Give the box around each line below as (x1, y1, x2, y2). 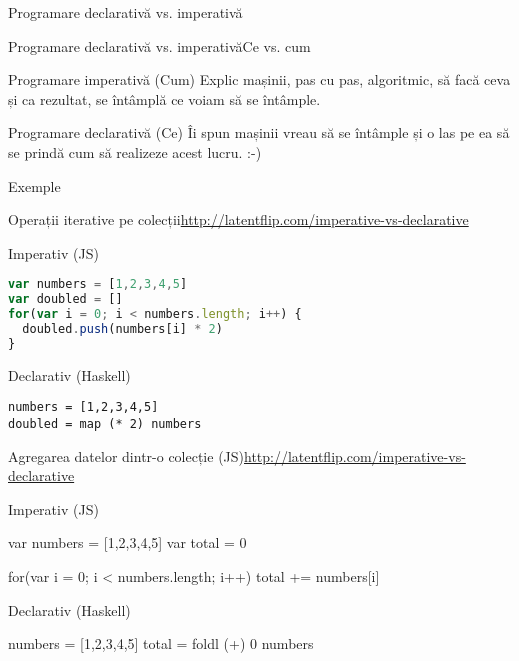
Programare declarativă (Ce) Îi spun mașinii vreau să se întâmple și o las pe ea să (8, 122, 510, 143)
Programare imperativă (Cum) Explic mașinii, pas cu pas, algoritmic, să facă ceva (8, 69, 511, 90)
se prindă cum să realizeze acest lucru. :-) (8, 141, 262, 162)
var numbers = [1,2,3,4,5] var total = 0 (8, 532, 247, 553)
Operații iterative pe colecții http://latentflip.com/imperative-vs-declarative (8, 209, 469, 230)
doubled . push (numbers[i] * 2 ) (22, 321, 223, 336)
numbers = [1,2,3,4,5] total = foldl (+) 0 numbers (8, 633, 314, 654)
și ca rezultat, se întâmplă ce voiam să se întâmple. (8, 88, 321, 109)
